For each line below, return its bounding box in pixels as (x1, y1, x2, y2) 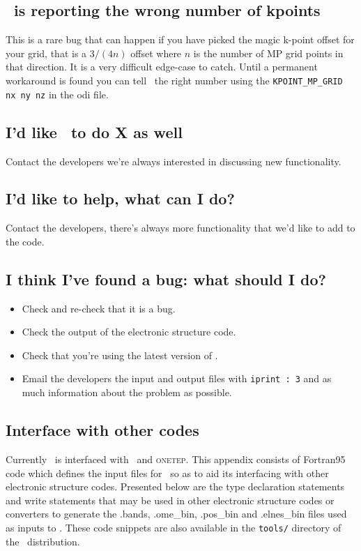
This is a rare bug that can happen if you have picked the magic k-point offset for (6, 32, 355, 47)
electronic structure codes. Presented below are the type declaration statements (6, 479, 345, 494)
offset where (130, 45, 182, 60)
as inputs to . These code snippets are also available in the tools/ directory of (6, 520, 341, 534)
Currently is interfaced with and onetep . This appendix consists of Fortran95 (6, 451, 346, 466)
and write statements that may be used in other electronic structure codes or (6, 492, 335, 507)
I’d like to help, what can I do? (6, 188, 235, 209)
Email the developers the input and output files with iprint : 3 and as (22, 371, 332, 386)
